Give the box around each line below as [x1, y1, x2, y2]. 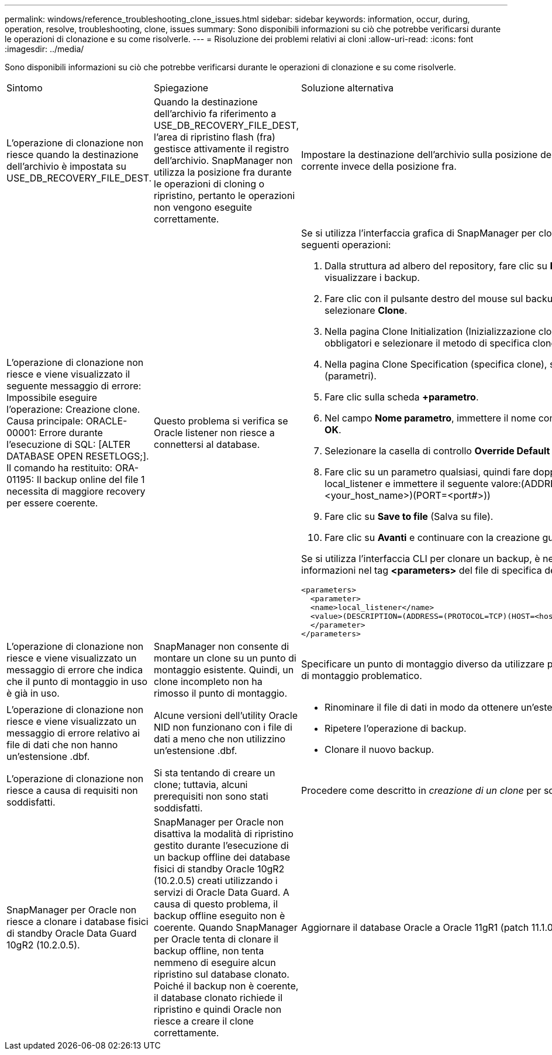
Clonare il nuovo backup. [325, 744, 434, 755]
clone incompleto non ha [154, 676, 263, 687]
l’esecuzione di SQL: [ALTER [6, 439, 130, 450]
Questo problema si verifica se [154, 415, 288, 427]
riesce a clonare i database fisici [6, 916, 149, 927]
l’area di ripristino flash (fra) [154, 131, 275, 143]
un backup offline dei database [154, 851, 291, 863]
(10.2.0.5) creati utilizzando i [154, 875, 278, 886]
